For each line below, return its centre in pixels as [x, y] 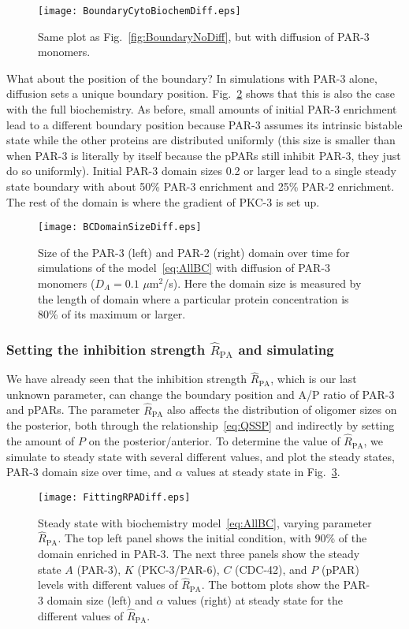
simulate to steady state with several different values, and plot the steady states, [201, 456]
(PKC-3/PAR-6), [178, 569]
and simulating [286, 349]
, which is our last [314, 379]
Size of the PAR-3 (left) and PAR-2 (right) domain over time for [194, 252]
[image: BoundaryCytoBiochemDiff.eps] [139, 11]
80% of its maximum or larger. [112, 314]
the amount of [41, 441]
